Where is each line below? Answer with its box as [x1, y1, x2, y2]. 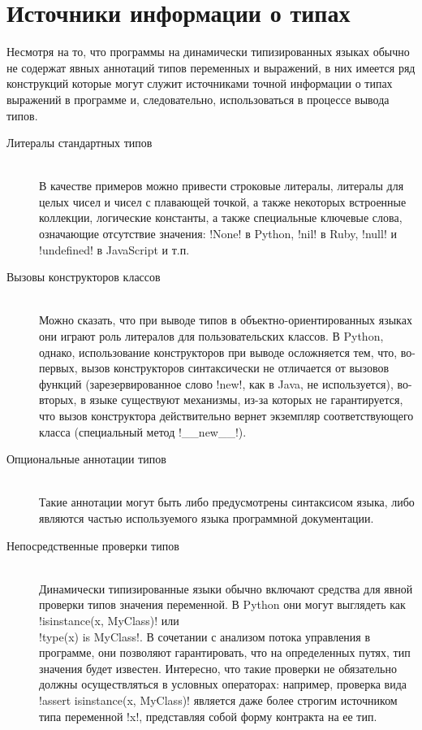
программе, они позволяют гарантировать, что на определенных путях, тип [39, 644, 411, 661]
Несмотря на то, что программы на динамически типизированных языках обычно [6, 43, 410, 60]
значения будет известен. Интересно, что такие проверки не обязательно [39, 659, 397, 676]
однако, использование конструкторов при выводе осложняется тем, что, [39, 343, 398, 360]
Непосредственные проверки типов [6, 537, 179, 554]
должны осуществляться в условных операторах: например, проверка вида [39, 676, 407, 693]
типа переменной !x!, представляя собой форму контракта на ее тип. [39, 707, 377, 724]
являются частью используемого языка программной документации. [39, 509, 374, 526]
